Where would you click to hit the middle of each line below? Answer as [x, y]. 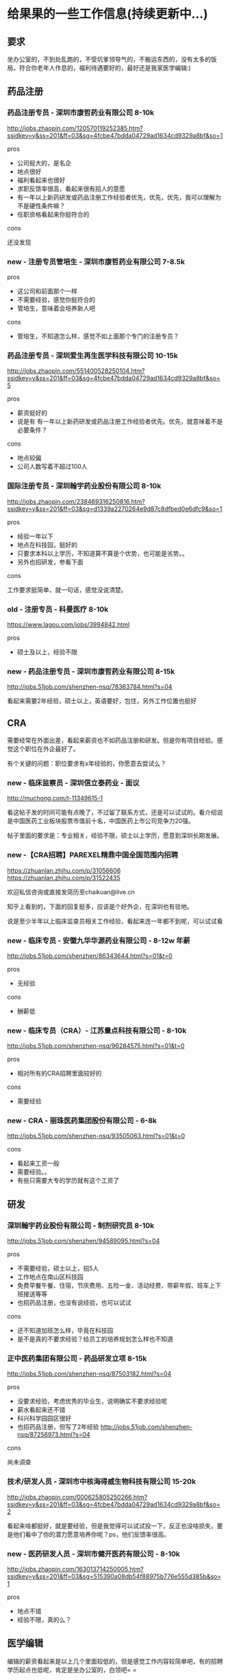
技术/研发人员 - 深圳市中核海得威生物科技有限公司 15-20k [102, 1482]
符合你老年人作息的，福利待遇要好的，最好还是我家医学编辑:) [105, 68]
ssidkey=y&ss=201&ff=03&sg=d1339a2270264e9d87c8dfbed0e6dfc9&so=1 [115, 509]
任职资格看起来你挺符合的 [53, 214]
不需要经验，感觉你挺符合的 [56, 300]
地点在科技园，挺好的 [47, 544]
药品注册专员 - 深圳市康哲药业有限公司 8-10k [81, 112]
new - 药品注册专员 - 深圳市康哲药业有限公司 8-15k [91, 671]
